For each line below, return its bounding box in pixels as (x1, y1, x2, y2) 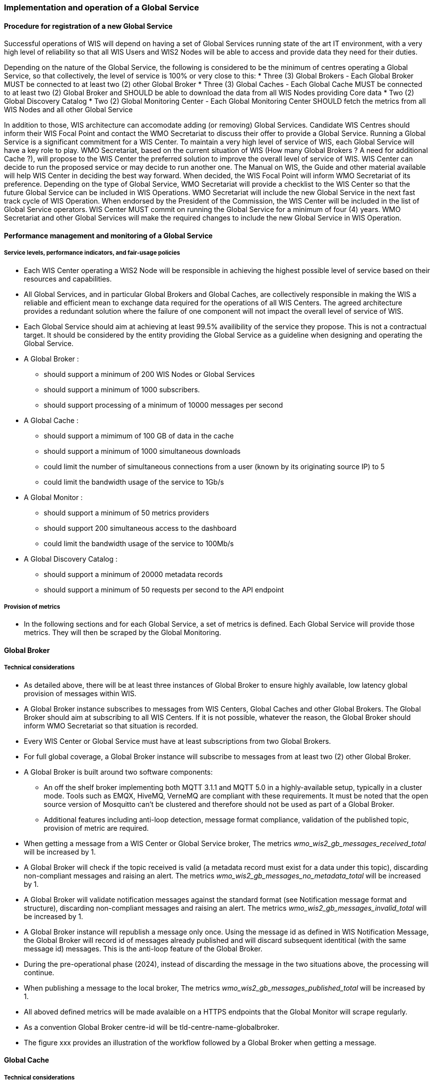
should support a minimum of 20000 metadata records (44, 570, 223, 578)
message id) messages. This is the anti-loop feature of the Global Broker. (24, 944, 262, 953)
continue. (24, 968, 55, 977)
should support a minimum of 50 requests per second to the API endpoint (44, 585, 284, 594)
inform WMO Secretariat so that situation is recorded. (24, 721, 198, 730)
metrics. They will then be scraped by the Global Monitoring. (24, 628, 221, 637)
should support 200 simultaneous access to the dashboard (44, 523, 237, 532)
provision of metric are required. (44, 823, 149, 832)
